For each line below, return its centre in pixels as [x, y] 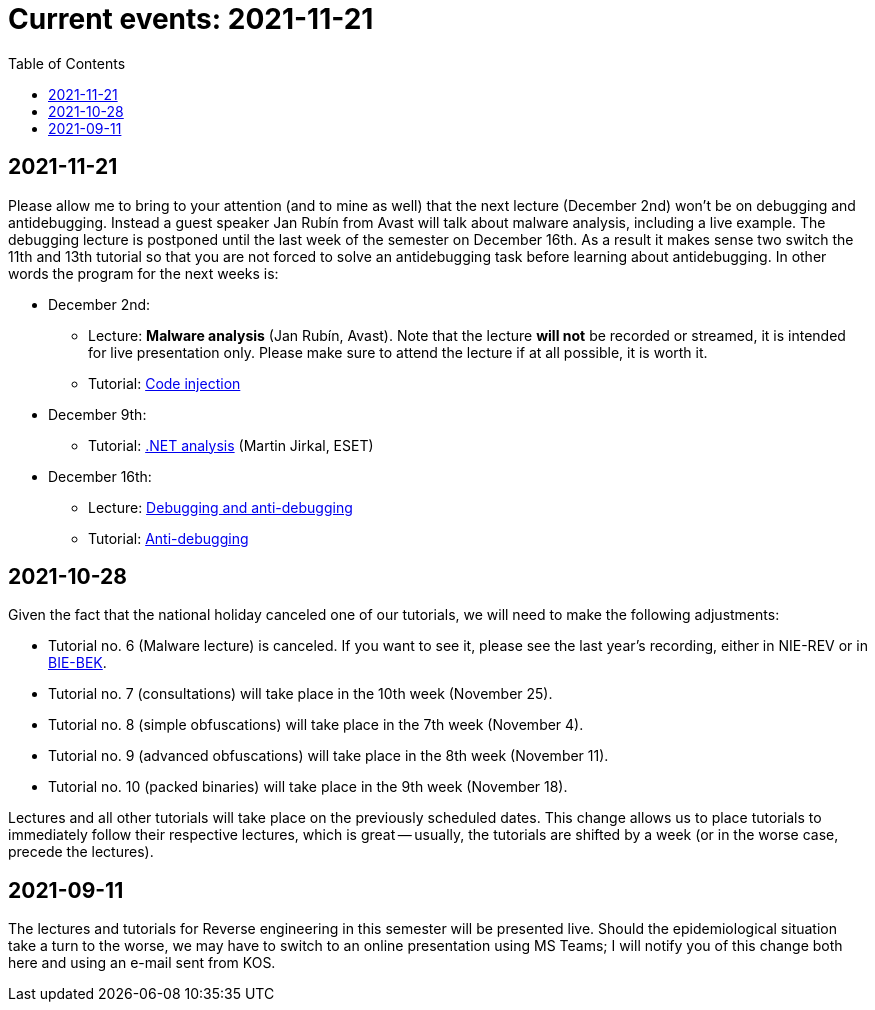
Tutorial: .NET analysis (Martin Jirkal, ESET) [231, 445]
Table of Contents [67, 63]
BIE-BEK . [77, 663]
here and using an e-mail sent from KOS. [142, 963]
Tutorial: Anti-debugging [168, 538]
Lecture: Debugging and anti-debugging [220, 507]
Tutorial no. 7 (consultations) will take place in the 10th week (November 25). [300, 694]
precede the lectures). [81, 852]
